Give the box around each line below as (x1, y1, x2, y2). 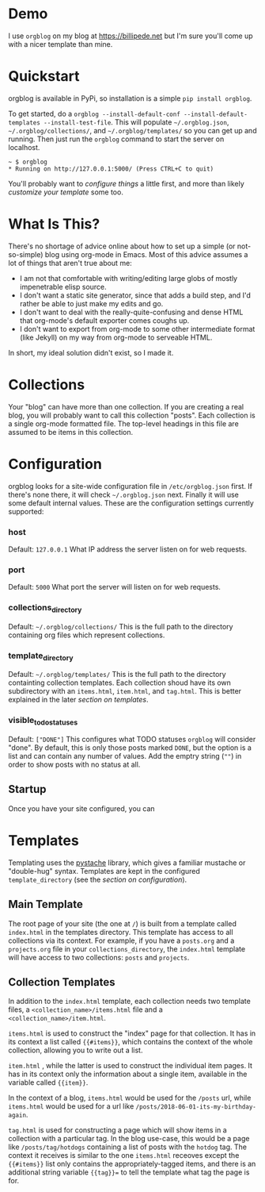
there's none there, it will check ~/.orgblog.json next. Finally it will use (8, 490, 239, 499)
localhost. (8, 142, 40, 152)
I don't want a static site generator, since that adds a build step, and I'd (19, 290, 252, 300)
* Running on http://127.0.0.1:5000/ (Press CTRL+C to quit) (8, 164, 214, 173)
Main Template (8, 898, 83, 911)
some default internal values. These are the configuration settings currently (8, 498, 255, 508)
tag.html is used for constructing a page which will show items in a (8, 1125, 227, 1135)
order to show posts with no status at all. (8, 759, 141, 769)
